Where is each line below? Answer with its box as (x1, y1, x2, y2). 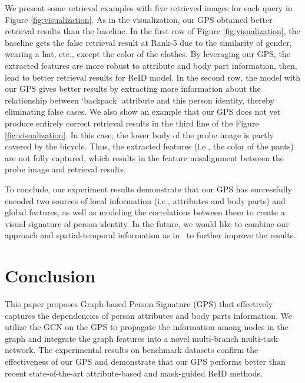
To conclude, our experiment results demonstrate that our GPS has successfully (5, 182, 292, 195)
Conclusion (5, 264, 96, 288)
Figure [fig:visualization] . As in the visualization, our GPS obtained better (5, 13, 273, 25)
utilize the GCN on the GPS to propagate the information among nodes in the (5, 321, 289, 333)
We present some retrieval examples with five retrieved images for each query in (5, 2, 293, 14)
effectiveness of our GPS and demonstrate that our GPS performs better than (5, 355, 286, 367)
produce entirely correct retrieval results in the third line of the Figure (5, 116, 259, 129)
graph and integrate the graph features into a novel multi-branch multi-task (5, 332, 278, 344)
